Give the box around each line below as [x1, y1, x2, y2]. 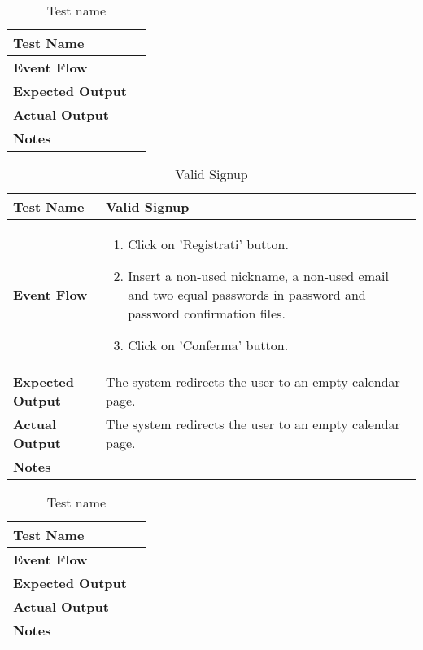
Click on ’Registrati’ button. [128, 235, 289, 253]
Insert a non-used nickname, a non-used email [128, 266, 389, 285]
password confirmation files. [128, 304, 286, 323]
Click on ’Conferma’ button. [128, 336, 289, 354]
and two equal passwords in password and [128, 285, 366, 304]
